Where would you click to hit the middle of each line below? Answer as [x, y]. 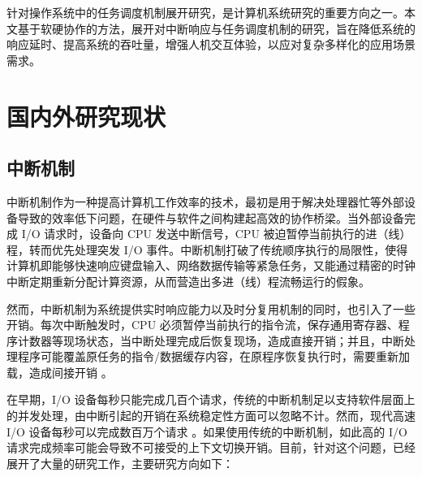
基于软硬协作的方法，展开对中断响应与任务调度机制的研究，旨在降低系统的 [216, 28]
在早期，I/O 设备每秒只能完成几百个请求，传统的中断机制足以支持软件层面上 [211, 399]
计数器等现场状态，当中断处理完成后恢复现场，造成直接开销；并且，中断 [211, 340]
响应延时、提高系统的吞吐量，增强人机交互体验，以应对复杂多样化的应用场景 [211, 44]
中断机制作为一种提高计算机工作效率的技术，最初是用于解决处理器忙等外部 [205, 201]
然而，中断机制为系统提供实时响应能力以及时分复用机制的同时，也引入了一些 [211, 308]
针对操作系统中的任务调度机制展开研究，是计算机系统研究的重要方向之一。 [205, 12]
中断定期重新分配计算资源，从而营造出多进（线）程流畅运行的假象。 [188, 281]
